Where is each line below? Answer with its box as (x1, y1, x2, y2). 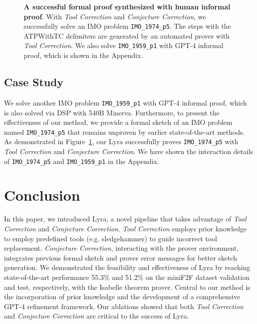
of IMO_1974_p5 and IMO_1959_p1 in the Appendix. (4, 156, 159, 166)
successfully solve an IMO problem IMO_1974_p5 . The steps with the (24, 21, 231, 31)
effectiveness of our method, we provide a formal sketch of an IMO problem (4, 117, 232, 127)
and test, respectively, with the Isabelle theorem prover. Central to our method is (4, 281, 251, 292)
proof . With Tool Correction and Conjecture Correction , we (24, 11, 206, 21)
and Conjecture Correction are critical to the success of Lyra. (4, 311, 189, 321)
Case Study (4, 74, 64, 90)
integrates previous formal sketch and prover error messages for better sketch (4, 252, 237, 263)
